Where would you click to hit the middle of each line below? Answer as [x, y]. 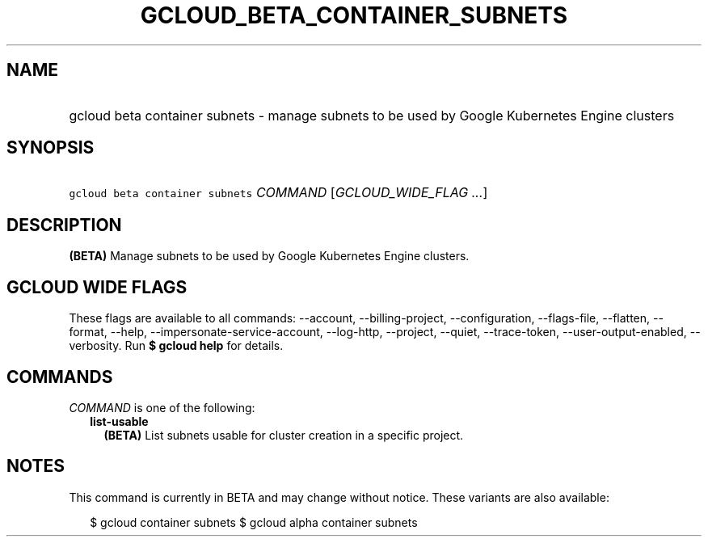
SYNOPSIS [51, 148]
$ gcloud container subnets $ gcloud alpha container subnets [254, 522]
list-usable [119, 421]
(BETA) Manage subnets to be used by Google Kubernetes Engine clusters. [269, 256]
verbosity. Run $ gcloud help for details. [176, 346]
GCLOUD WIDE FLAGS [97, 287]
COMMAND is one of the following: [162, 407]
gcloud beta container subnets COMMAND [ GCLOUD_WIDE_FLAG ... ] [278, 193]
